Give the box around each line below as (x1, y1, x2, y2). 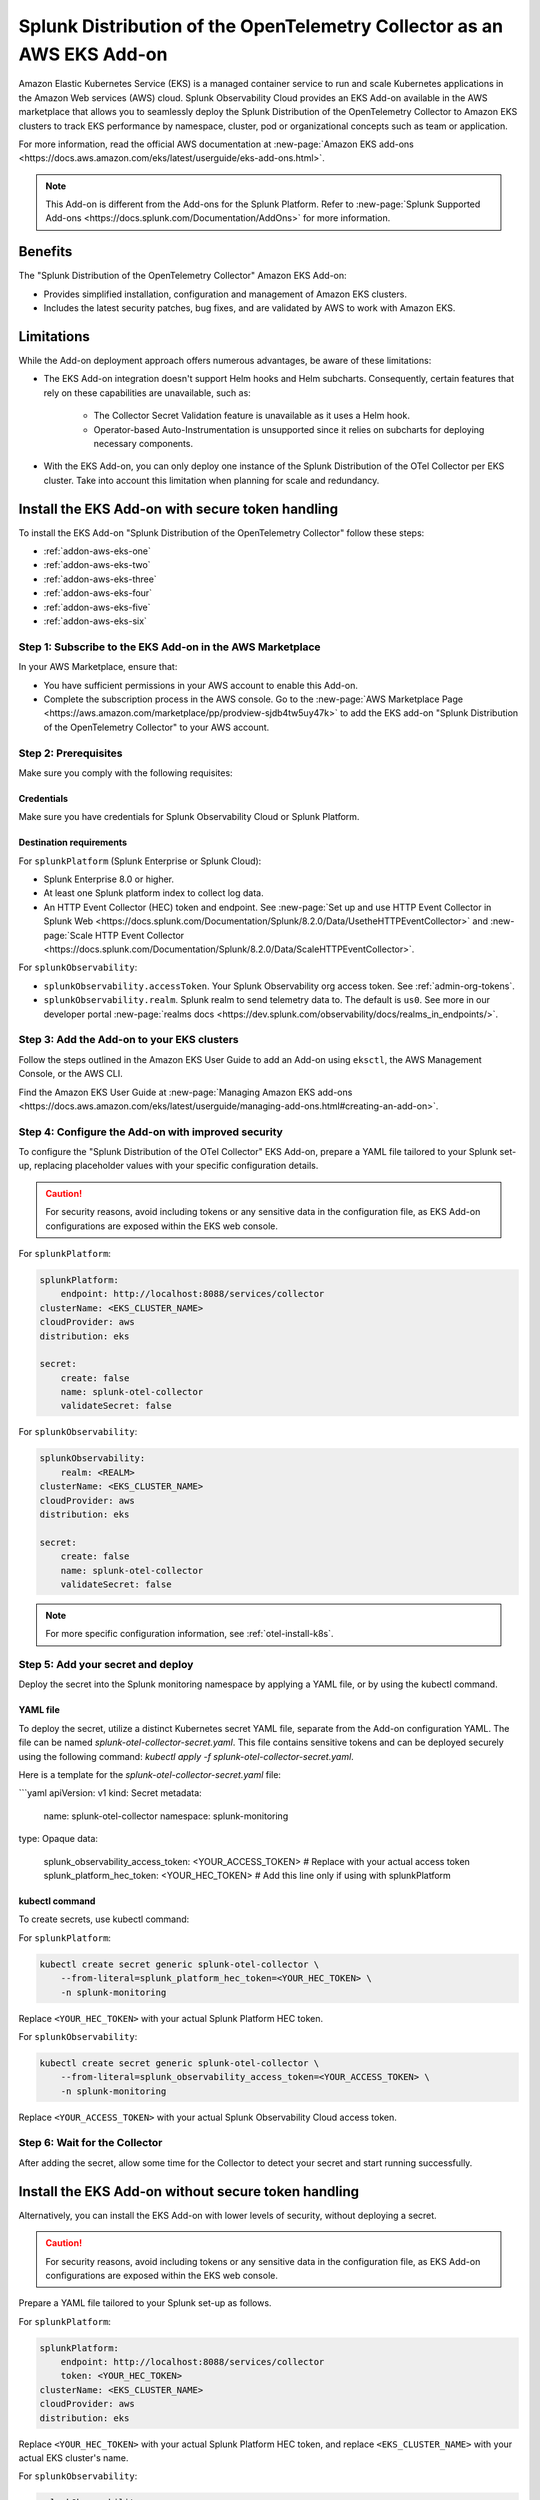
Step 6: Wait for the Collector (18, 2136, 163, 2150)
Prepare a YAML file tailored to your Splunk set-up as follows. (18, 2297, 272, 2309)
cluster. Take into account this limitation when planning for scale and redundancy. (43, 474, 380, 486)
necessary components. (93, 438, 194, 450)
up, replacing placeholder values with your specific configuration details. (18, 1160, 319, 1172)
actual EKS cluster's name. (18, 2451, 129, 2464)
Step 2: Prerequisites (18, 746, 123, 760)
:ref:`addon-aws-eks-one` (43, 545, 152, 557)
